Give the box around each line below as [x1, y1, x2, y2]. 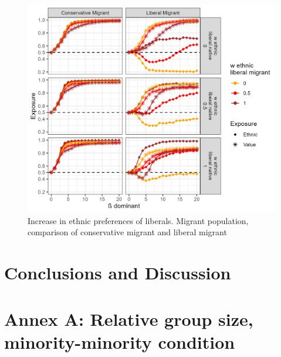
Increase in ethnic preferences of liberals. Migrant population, [28, 214, 249, 226]
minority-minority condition [4, 329, 235, 353]
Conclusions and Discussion [4, 261, 231, 285]
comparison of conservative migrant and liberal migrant [28, 226, 227, 238]
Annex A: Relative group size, [4, 306, 253, 331]
